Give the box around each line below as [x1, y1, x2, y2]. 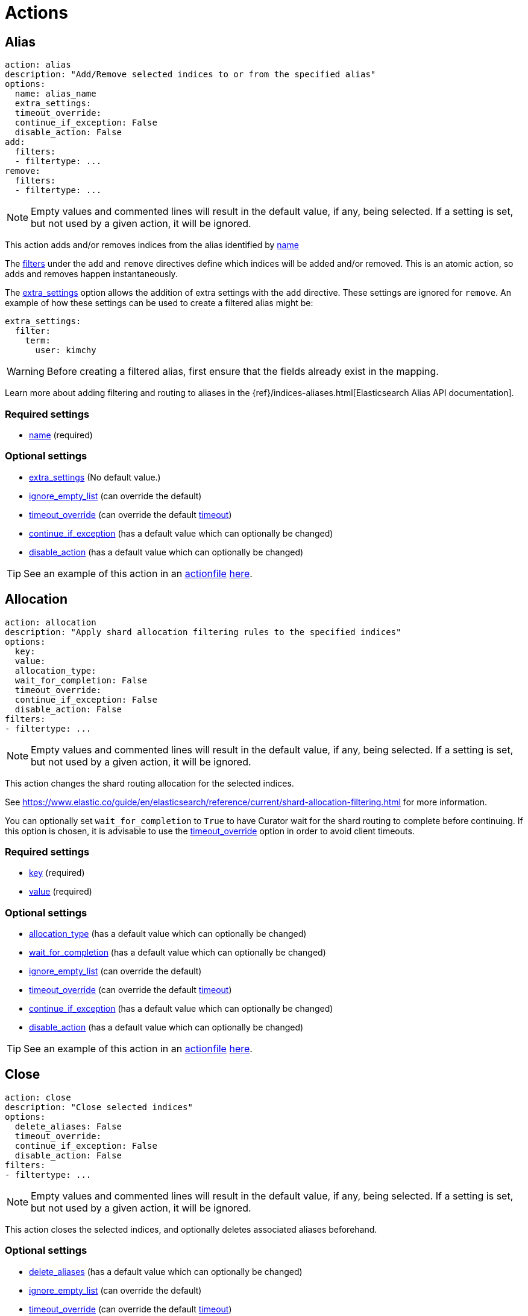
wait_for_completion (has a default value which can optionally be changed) [29, 947, 326, 958]
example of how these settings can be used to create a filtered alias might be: [5, 298, 313, 308]
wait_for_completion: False [14, 675, 148, 685]
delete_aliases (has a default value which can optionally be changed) [29, 1266, 303, 1277]
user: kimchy [35, 345, 96, 356]
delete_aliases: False [14, 1121, 122, 1131]
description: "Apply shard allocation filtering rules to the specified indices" [5, 627, 401, 637]
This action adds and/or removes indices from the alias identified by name [5, 240, 299, 251]
